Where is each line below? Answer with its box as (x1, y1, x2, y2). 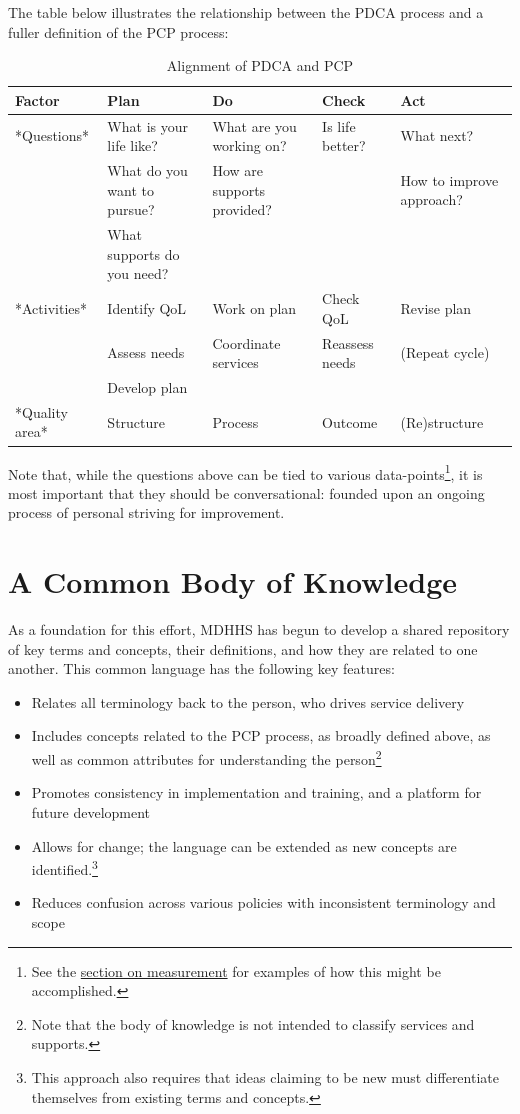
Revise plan (400, 297, 472, 318)
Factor (15, 89, 60, 110)
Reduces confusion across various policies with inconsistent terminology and (31, 892, 496, 913)
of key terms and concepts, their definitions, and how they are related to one (8, 638, 478, 659)
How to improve (400, 169, 499, 190)
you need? (107, 263, 169, 284)
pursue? (107, 199, 155, 220)
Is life (322, 115, 356, 136)
